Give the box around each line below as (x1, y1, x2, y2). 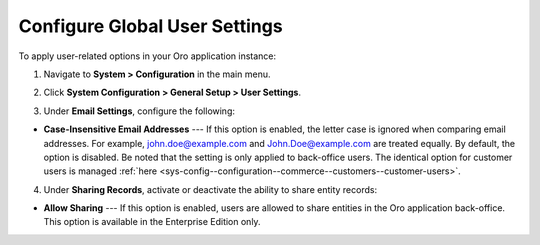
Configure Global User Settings (18, 15, 284, 37)
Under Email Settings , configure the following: (43, 105, 235, 117)
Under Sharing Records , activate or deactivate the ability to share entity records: (43, 183, 378, 195)
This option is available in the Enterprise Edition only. (43, 216, 261, 228)
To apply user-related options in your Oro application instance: (18, 50, 277, 62)
